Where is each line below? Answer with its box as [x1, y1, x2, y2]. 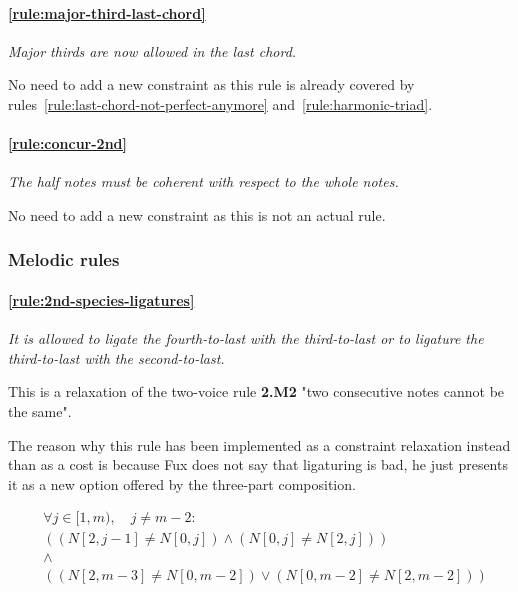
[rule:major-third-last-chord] [8, 2, 206, 23]
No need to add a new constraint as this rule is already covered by [8, 74, 415, 95]
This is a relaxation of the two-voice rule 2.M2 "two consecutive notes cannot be [8, 381, 505, 402]
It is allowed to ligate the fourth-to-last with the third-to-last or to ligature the [8, 328, 484, 349]
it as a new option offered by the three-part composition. [8, 473, 356, 494]
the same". [8, 400, 72, 421]
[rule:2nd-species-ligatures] [8, 290, 195, 310]
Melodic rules [8, 247, 120, 272]
